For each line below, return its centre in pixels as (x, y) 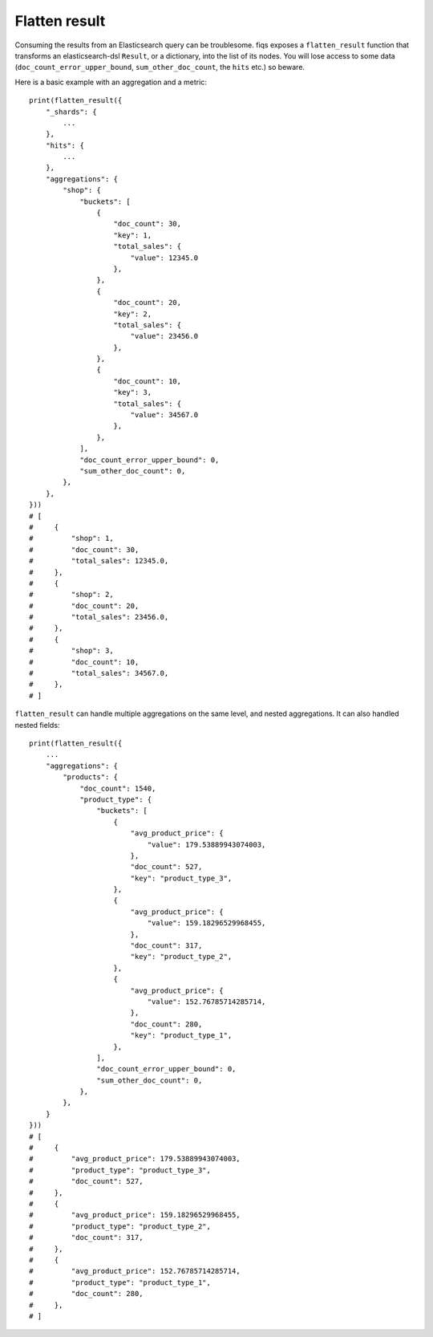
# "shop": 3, (71, 651)
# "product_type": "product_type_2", (120, 1226)
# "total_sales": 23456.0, (99, 617)
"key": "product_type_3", (181, 878)
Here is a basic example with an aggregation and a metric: (111, 82)
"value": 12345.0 (164, 258)
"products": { (91, 777)
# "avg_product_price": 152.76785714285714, (135, 1271)
